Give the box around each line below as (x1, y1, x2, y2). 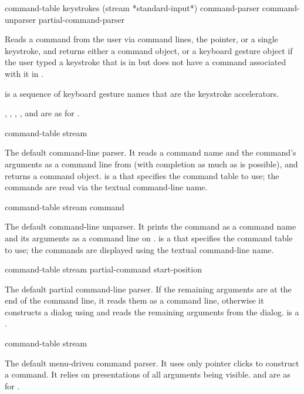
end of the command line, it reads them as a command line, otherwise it (5, 294, 264, 307)
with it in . (5, 67, 44, 79)
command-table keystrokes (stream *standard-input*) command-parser (5, 2, 260, 14)
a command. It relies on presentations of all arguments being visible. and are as (5, 368, 291, 380)
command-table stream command (5, 200, 124, 213)
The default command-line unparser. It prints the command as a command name (5, 220, 296, 233)
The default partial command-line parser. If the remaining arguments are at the (5, 282, 292, 295)
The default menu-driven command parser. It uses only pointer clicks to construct (5, 356, 299, 369)
